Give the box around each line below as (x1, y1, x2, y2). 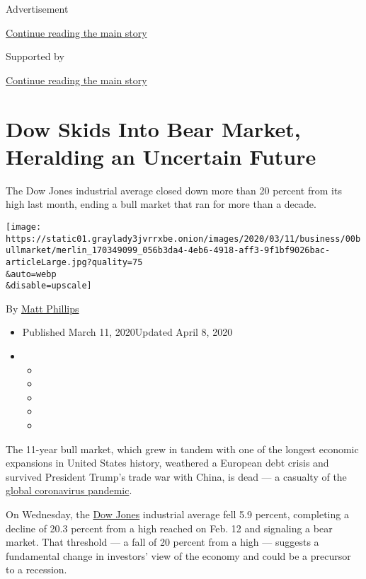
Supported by (6, 49, 64, 64)
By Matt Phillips (6, 300, 79, 315)
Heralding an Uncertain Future (6, 141, 316, 170)
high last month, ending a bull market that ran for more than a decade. (6, 197, 316, 211)
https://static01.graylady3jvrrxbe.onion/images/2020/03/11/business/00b (6, 233, 361, 244)
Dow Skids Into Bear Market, (6, 114, 301, 143)
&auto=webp (6, 269, 57, 279)
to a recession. (6, 562, 67, 577)
